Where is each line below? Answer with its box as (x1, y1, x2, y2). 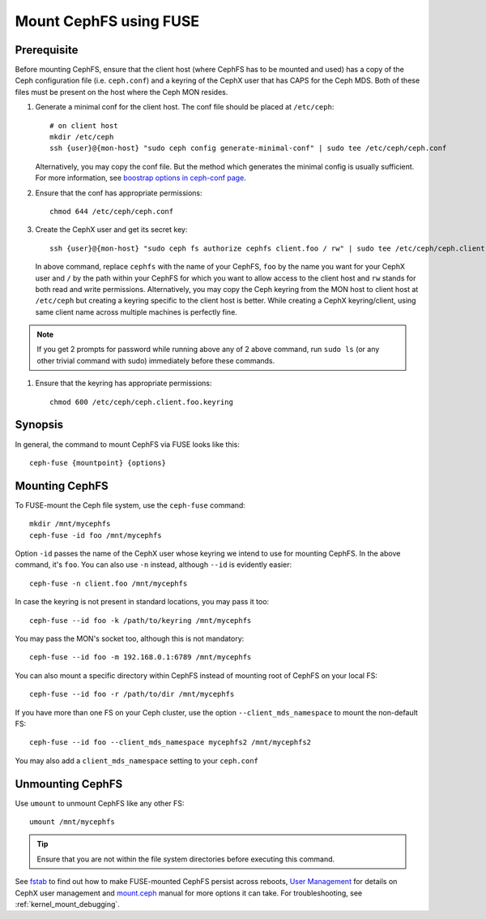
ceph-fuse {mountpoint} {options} (29, 458, 166, 467)
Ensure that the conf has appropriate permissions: (35, 187, 202, 198)
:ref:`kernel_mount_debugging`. (15, 899, 121, 908)
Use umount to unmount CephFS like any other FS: (15, 798, 185, 808)
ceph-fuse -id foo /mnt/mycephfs (29, 530, 162, 539)
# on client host (49, 121, 118, 130)
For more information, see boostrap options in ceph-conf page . (35, 173, 246, 183)
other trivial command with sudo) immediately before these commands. (36, 355, 275, 365)
